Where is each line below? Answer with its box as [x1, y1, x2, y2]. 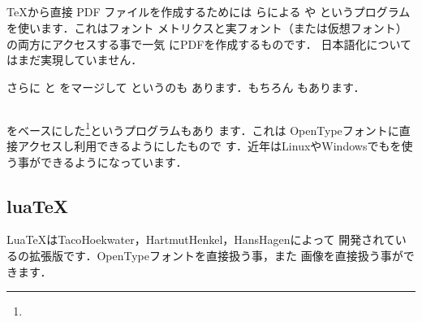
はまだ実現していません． [6, 51, 143, 68]
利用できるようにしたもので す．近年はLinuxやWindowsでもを [74, 137, 402, 154]
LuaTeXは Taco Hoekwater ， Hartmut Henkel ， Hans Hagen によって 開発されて [6, 231, 395, 248]
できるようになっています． [40, 153, 187, 170]
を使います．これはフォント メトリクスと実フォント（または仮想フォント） [6, 19, 407, 36]
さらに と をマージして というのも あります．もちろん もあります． [6, 78, 365, 95]
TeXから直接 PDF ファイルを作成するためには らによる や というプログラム [6, 3, 411, 20]
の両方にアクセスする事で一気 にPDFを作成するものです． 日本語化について [6, 35, 412, 52]
